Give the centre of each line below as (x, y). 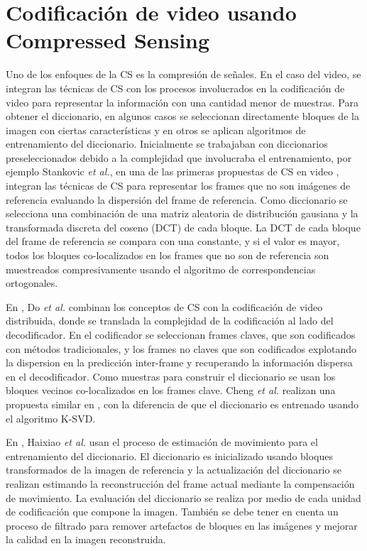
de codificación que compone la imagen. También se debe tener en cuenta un (172, 512)
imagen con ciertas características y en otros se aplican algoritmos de (156, 130)
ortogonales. (32, 283)
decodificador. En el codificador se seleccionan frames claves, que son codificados (181, 334)
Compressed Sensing (108, 40)
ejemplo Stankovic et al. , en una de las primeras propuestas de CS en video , (172, 171)
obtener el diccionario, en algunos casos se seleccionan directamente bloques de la (182, 116)
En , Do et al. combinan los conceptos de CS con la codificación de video (164, 306)
